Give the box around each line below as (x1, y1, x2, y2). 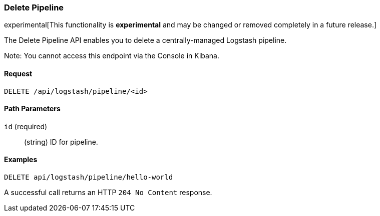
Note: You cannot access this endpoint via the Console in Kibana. (4, 51, 220, 60)
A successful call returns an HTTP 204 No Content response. (4, 188, 212, 197)
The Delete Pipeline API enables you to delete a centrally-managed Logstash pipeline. (4, 36, 287, 45)
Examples (4, 155, 38, 164)
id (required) (4, 122, 48, 131)
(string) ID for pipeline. (24, 137, 98, 146)
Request (4, 69, 33, 78)
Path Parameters (4, 104, 61, 113)
